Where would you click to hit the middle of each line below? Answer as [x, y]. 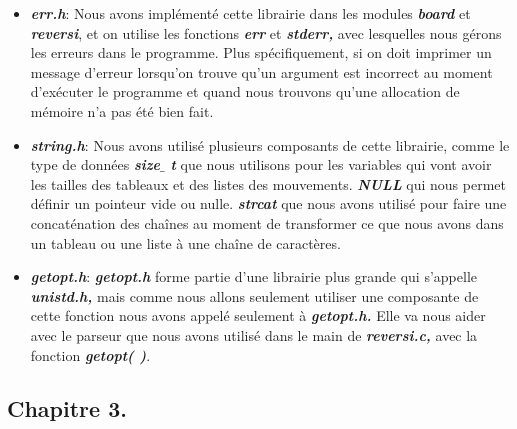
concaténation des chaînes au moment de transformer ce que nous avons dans [267, 222]
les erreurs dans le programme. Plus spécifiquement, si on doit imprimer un [261, 52]
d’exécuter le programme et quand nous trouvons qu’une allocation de [245, 91]
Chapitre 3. [67, 408]
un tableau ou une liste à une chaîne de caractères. [185, 242]
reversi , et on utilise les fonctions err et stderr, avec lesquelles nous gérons [266, 32]
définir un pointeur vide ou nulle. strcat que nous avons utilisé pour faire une [268, 203]
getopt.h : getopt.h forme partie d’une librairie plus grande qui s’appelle [254, 276]
